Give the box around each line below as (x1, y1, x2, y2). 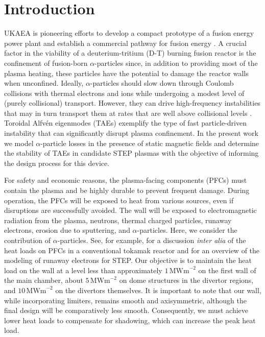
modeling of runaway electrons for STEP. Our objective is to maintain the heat (4, 255, 252, 266)
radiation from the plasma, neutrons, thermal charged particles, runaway (4, 214, 232, 225)
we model (4, 137, 34, 148)
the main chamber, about (4, 275, 83, 285)
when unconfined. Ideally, (4, 78, 84, 88)
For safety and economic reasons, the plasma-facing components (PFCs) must (4, 175, 247, 185)
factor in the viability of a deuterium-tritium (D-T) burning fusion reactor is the (4, 47, 256, 58)
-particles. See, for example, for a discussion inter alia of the (57, 235, 246, 245)
